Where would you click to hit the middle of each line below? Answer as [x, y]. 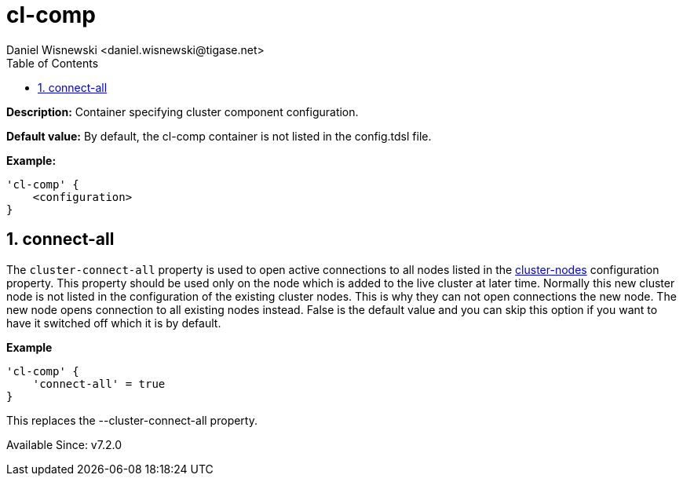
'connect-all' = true [99, 383]
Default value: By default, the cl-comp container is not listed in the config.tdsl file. [219, 136]
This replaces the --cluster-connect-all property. [132, 420]
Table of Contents [53, 63]
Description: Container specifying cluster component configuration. [183, 111]
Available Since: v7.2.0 [64, 444]
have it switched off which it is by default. [114, 323]
